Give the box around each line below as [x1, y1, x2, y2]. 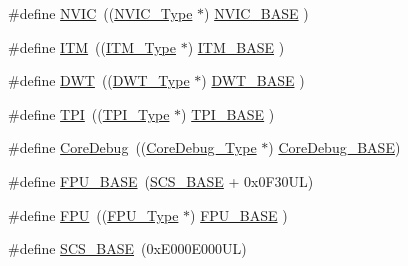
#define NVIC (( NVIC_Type [8, 3, 193, 23]
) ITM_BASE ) [187, 36, 285, 57]
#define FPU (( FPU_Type [8, 204, 179, 225]
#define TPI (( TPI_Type [8, 103, 170, 124]
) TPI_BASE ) [181, 103, 275, 124]
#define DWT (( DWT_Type [8, 70, 190, 91]
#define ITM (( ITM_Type [8, 36, 177, 57]
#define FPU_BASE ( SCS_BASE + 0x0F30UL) [8, 170, 314, 191]
